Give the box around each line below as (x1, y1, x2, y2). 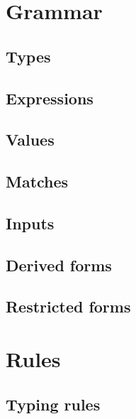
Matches (6, 170, 69, 192)
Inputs (6, 212, 55, 234)
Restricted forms (6, 295, 131, 317)
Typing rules (6, 393, 101, 415)
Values (6, 129, 55, 151)
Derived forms (6, 254, 112, 276)
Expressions (6, 87, 93, 109)
